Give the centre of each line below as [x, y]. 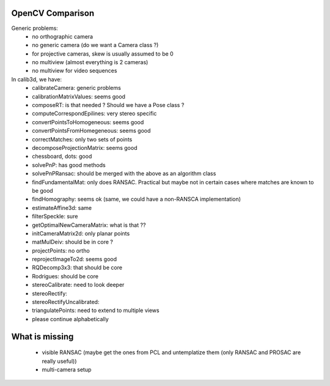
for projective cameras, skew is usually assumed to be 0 [103, 54]
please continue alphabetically [71, 319]
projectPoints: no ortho [61, 250]
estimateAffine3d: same [62, 207]
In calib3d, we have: [37, 79]
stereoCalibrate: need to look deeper [78, 285]
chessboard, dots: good [62, 157]
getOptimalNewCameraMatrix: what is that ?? [89, 225]
